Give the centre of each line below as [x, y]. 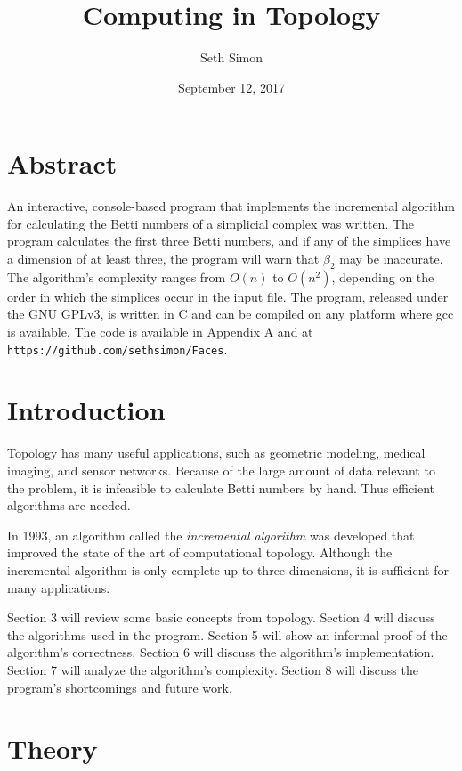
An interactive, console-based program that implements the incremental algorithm [231, 206]
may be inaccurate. [391, 259]
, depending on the [383, 276]
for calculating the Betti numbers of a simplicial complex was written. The [211, 223]
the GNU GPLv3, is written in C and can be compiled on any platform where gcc [231, 314]
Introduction [86, 410]
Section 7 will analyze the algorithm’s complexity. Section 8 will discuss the [213, 669]
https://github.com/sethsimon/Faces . [118, 349]
